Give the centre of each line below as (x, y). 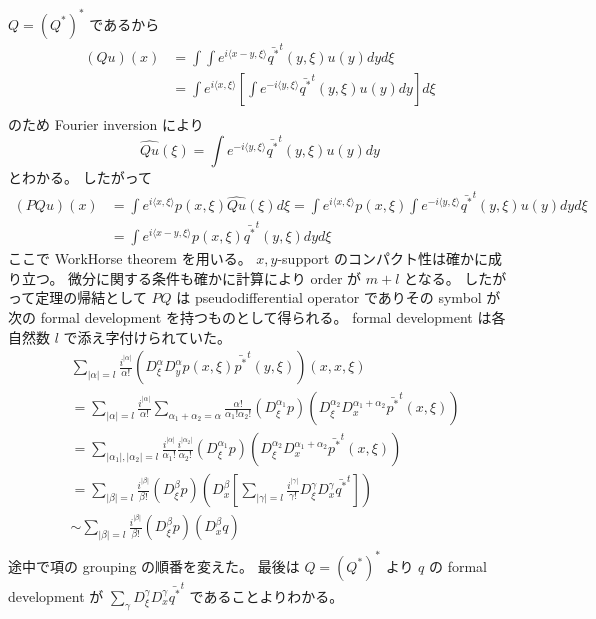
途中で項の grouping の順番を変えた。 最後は (154, 565)
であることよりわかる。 (266, 595)
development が (56, 595)
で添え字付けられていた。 (147, 336)
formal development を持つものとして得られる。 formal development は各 (273, 317)
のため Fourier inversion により (106, 124)
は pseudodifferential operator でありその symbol (329, 297)
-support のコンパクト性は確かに (382, 258)
